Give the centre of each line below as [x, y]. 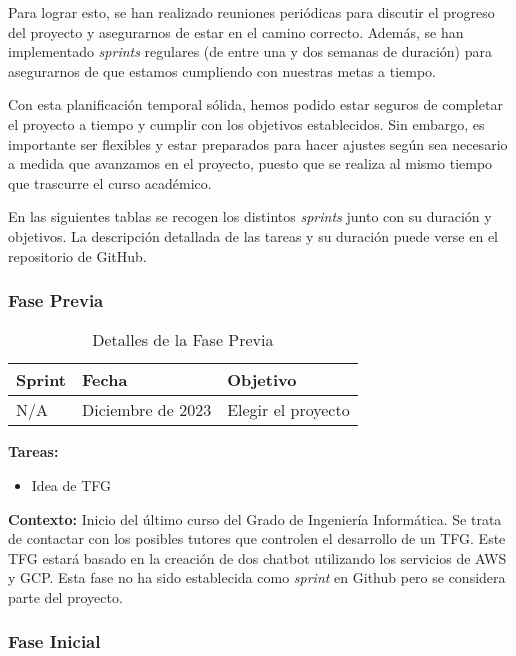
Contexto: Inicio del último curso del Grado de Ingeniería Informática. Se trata [255, 518]
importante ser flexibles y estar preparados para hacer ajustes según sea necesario [258, 143]
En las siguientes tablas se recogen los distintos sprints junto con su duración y [250, 216]
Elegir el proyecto [288, 410]
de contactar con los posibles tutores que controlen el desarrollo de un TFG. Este [257, 538]
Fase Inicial [54, 641]
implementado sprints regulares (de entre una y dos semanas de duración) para [250, 51]
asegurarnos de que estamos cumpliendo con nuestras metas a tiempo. [222, 70]
